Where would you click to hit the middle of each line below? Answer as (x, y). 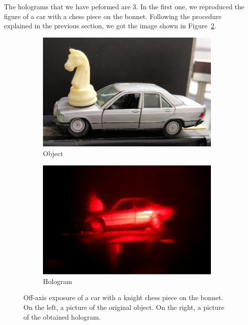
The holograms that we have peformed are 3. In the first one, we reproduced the (124, 6)
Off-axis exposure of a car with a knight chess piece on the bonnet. (124, 297)
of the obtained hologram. (62, 316)
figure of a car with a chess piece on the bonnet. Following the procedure (113, 16)
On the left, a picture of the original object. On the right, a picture (124, 307)
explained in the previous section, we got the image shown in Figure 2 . (110, 26)
